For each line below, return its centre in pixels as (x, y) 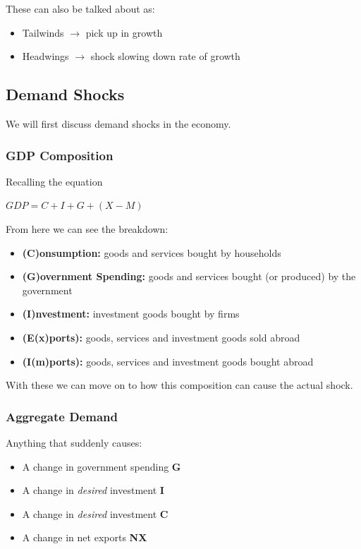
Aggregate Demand (62, 416)
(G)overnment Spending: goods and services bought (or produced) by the (189, 276)
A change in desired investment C (95, 513)
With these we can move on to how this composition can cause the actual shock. (179, 385)
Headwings (45, 56)
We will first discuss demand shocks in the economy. (118, 123)
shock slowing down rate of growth (165, 56)
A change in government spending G (102, 466)
